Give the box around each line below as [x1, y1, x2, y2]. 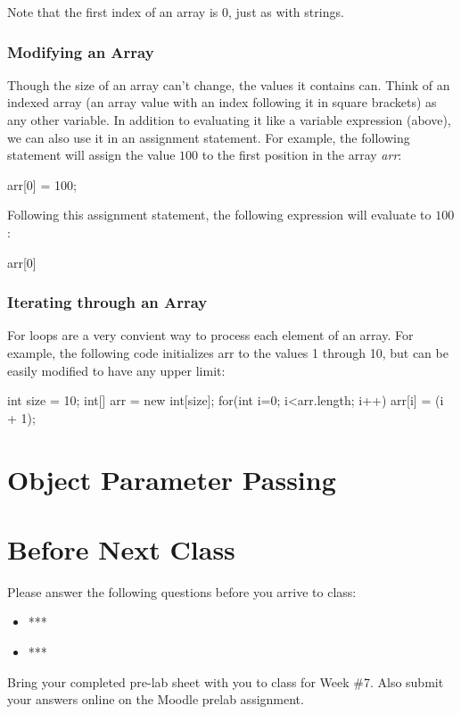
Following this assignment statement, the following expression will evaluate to [7, 205, 432, 224]
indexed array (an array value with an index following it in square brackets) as [7, 93, 437, 112]
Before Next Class [7, 530, 235, 567]
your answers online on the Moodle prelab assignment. [7, 690, 304, 709]
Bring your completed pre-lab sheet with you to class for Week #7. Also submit [7, 672, 444, 691]
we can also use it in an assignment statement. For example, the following [7, 128, 410, 146]
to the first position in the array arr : [202, 145, 402, 164]
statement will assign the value [7, 145, 176, 164]
